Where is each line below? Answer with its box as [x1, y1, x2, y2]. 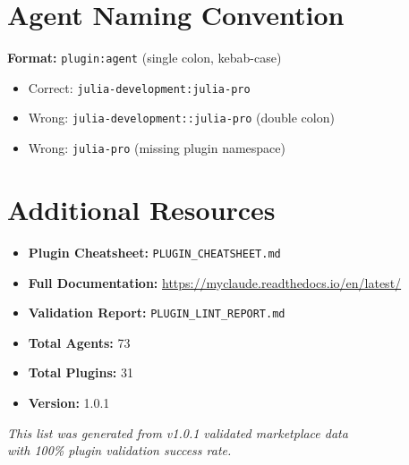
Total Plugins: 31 [28, 363, 133, 382]
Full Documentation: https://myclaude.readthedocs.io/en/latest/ [28, 273, 402, 292]
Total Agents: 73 [28, 333, 131, 351]
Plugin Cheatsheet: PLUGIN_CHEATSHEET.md [28, 242, 281, 261]
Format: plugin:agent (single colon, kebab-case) [7, 48, 282, 67]
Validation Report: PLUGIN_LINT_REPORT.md [28, 303, 285, 322]
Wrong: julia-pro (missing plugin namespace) [28, 139, 285, 157]
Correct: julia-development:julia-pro [28, 78, 251, 97]
